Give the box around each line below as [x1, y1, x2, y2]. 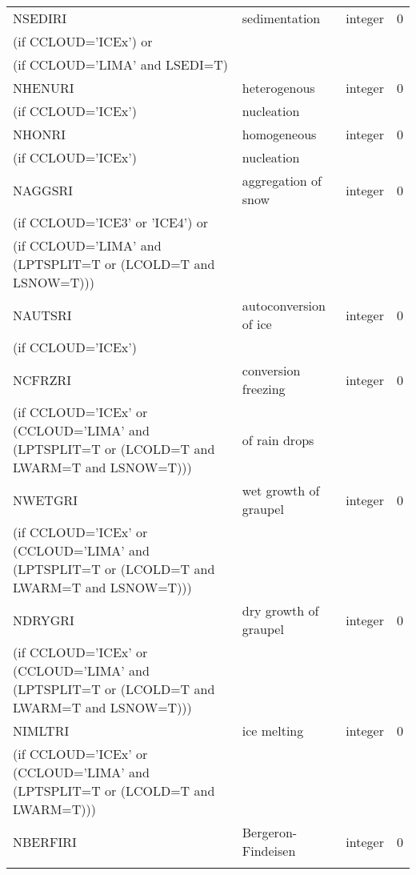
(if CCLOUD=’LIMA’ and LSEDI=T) [13, 55, 228, 74]
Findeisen [242, 841, 296, 860]
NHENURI [13, 78, 74, 97]
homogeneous [242, 125, 317, 143]
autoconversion [242, 296, 326, 315]
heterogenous [242, 78, 315, 97]
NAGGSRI [13, 180, 74, 199]
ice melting [242, 721, 304, 740]
